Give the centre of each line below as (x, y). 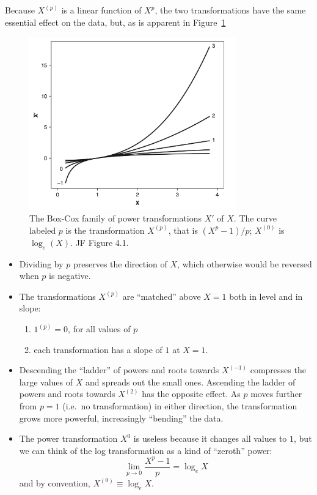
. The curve (255, 218)
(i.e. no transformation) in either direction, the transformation (180, 406)
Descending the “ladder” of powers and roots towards (119, 370)
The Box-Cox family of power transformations (116, 218)
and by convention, (55, 482)
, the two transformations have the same (230, 10)
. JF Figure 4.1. (100, 242)
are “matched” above (162, 296)
